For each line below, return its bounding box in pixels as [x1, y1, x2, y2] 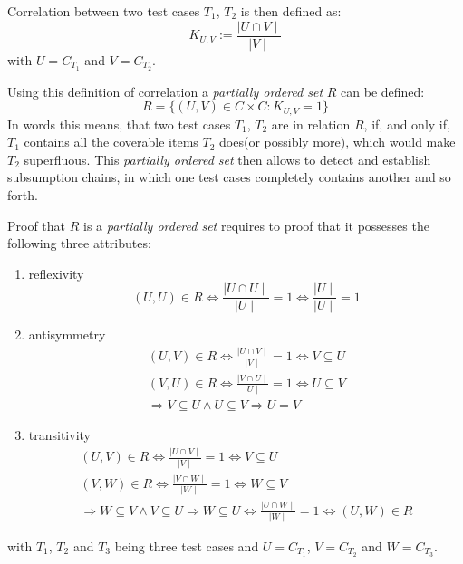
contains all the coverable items [24, 132, 198, 151]
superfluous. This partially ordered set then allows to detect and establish [24, 149, 431, 168]
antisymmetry [28, 325, 106, 344]
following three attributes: [7, 234, 151, 253]
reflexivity [28, 263, 84, 282]
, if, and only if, [363, 114, 450, 133]
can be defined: [341, 81, 425, 100]
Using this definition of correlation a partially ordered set [7, 81, 323, 100]
